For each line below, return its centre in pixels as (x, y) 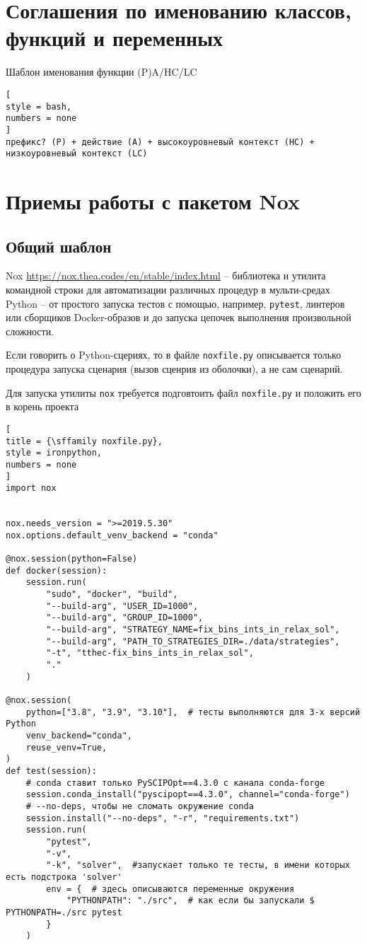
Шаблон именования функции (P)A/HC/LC (101, 72)
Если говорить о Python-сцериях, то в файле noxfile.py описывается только (174, 355)
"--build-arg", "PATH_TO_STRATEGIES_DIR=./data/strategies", (193, 641)
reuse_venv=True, (66, 747)
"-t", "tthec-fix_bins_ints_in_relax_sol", (150, 653)
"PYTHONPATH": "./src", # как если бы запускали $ (190, 901)
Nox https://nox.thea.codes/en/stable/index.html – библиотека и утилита (166, 276)
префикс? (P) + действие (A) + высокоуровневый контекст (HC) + (160, 142)
